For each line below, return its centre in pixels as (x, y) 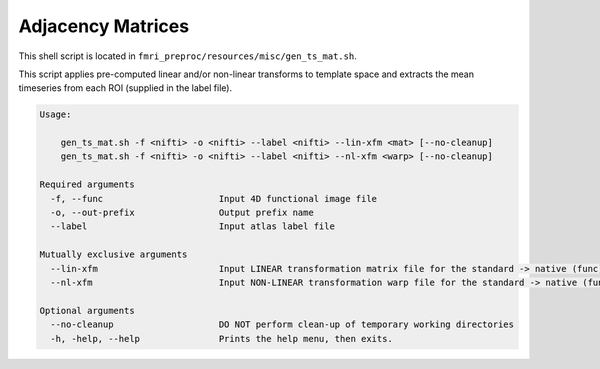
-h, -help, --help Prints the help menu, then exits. (222, 338)
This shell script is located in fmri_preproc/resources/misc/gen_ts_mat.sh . (187, 56)
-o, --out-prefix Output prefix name (182, 213)
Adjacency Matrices (104, 26)
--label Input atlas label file (192, 226)
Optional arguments (87, 310)
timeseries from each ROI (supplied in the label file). (125, 88)
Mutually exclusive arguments (113, 254)
